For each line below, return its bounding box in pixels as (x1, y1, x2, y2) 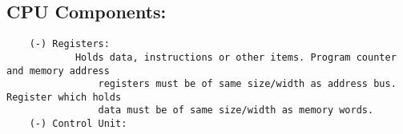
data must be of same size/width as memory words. (98, 104, 374, 116)
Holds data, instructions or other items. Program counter (75, 51, 397, 63)
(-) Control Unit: (29, 118, 127, 130)
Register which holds (6, 91, 122, 103)
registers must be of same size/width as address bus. (98, 78, 397, 90)
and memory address (6, 65, 110, 77)
